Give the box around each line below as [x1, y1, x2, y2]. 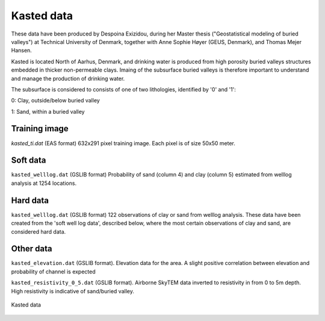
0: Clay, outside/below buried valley [11, 97, 101, 104]
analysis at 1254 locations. [11, 179, 77, 187]
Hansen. [11, 47, 32, 54]
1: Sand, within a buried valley [11, 108, 85, 115]
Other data [11, 244, 52, 254]
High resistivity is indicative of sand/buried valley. [11, 287, 135, 295]
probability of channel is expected [11, 268, 96, 275]
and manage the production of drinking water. [11, 75, 125, 82]
